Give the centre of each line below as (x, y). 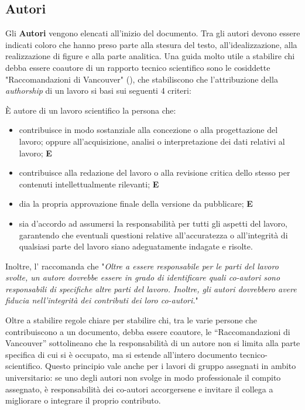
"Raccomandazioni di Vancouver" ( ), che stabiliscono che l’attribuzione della (142, 79)
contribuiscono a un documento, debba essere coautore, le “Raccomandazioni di (148, 331)
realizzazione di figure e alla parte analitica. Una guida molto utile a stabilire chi (150, 56)
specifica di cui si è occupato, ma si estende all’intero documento (121, 354)
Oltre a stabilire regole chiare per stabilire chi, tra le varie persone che (131, 320)
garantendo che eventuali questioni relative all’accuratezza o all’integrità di (153, 235)
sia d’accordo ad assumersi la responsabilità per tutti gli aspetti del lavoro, (153, 223)
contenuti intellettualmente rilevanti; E (89, 184)
